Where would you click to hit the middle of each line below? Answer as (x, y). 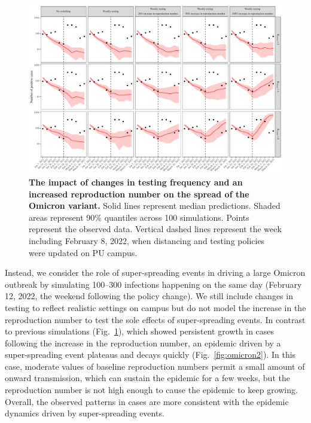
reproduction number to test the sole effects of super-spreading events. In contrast (155, 319)
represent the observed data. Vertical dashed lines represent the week (155, 229)
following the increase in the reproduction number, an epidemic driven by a (143, 343)
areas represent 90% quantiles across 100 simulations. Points (139, 217)
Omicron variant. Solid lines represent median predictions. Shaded (155, 206)
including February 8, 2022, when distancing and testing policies (147, 240)
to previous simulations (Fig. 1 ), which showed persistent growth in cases (140, 331)
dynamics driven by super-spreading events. (85, 413)
